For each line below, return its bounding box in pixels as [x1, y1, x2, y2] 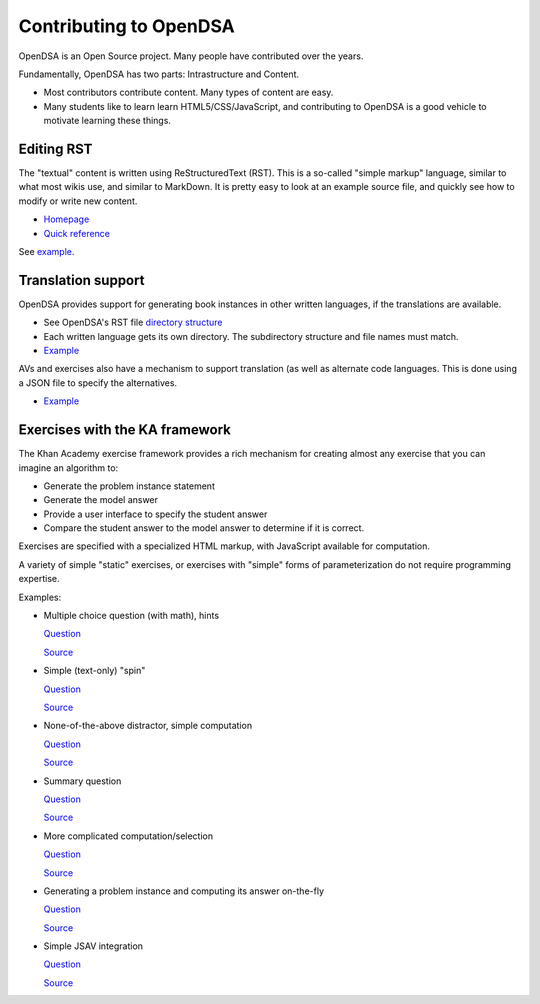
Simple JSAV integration [43, 940, 144, 952]
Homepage [43, 213, 90, 225]
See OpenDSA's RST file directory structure [43, 316, 223, 329]
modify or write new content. [18, 195, 138, 207]
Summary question [43, 775, 122, 787]
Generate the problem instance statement [43, 480, 215, 492]
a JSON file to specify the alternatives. [18, 376, 178, 389]
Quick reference [43, 227, 110, 239]
